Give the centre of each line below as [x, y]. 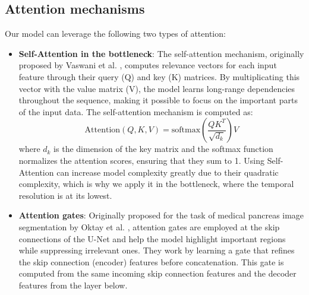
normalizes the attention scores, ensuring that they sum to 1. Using [141, 160]
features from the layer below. [73, 285]
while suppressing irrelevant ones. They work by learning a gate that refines [157, 250]
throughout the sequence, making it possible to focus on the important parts [158, 100]
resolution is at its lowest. [65, 195]
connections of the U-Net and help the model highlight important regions [152, 238]
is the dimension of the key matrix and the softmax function [163, 149]
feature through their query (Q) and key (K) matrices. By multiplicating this [159, 76]
